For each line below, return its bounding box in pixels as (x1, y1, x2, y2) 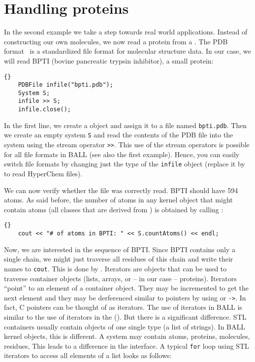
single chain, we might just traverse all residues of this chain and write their (4, 254, 233, 264)
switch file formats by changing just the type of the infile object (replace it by (4, 159, 245, 169)
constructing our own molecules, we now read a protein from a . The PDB (4, 36, 228, 46)
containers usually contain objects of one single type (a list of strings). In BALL (4, 321, 246, 331)
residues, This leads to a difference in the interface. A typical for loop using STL (4, 340, 249, 351)
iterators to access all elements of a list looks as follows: (4, 350, 172, 361)
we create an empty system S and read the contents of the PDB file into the (4, 130, 233, 140)
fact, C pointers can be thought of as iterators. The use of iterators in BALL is (4, 302, 242, 312)
